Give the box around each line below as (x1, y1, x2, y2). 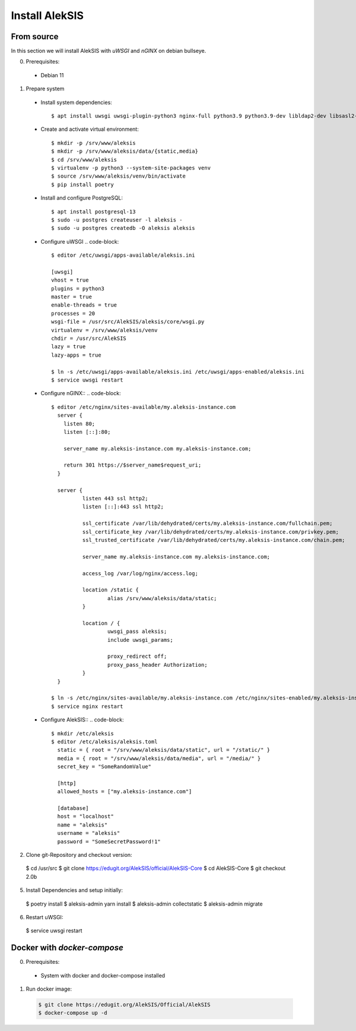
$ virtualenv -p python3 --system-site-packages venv (51, 164, 211, 171)
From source (11, 31, 59, 42)
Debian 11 (40, 71, 64, 78)
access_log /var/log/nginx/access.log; (82, 570, 199, 576)
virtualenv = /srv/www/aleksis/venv (51, 327, 158, 333)
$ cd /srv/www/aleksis (51, 156, 117, 163)
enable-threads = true (51, 302, 117, 308)
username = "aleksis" (57, 830, 120, 837)
